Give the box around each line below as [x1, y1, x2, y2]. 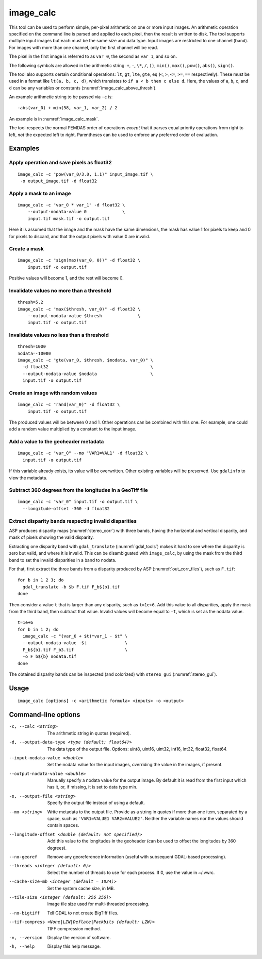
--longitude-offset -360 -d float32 [22, 506, 110, 511]
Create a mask [9, 245, 44, 252]
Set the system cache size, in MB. [47, 885, 115, 891]
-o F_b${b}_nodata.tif [22, 654, 77, 659]
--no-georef [9, 854, 37, 859]
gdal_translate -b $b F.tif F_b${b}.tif [22, 584, 120, 590]
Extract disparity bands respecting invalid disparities [9, 517, 137, 524]
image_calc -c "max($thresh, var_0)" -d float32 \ [17, 306, 141, 312]
